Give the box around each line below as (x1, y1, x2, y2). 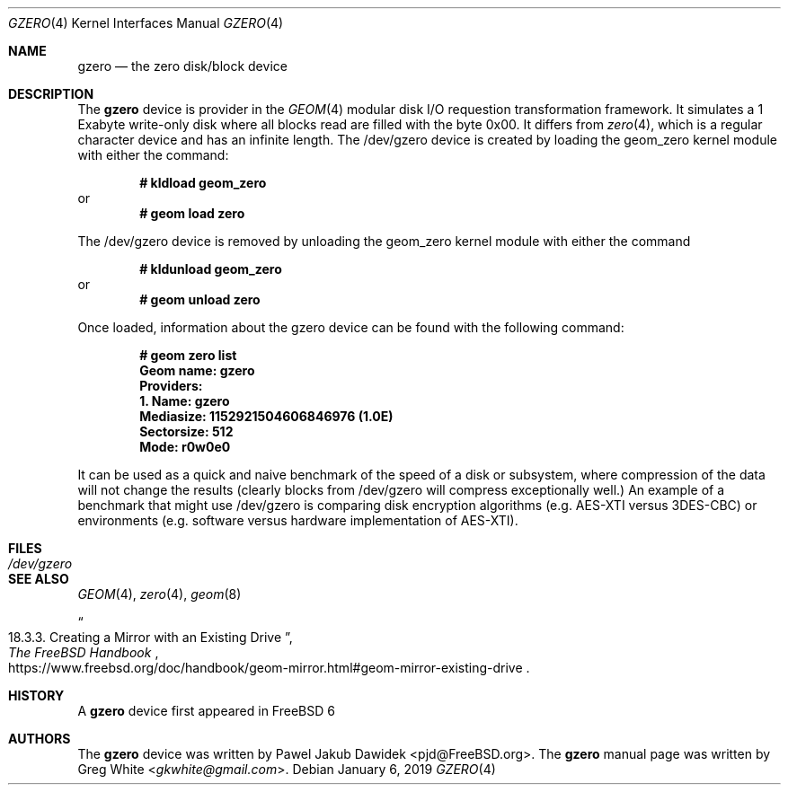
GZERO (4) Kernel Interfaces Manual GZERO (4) (8, 15, 284, 31)
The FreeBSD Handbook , (8, 645, 159, 660)
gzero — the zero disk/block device (77, 58, 288, 74)
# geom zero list (139, 348, 237, 363)
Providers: (139, 378, 203, 393)
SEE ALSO (8, 571, 69, 586)
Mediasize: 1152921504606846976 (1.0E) (139, 409, 394, 424)
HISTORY (8, 688, 65, 703)
